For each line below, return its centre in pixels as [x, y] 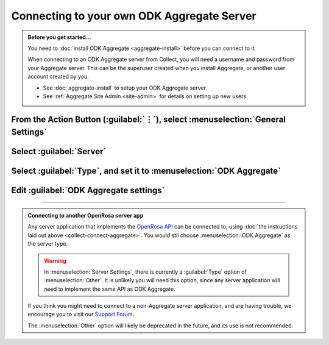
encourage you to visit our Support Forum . [81, 315]
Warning [55, 261]
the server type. [48, 244]
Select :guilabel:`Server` [59, 151]
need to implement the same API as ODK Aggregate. [110, 289]
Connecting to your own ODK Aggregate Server [134, 16]
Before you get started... [59, 37]
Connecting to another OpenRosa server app [86, 215]
